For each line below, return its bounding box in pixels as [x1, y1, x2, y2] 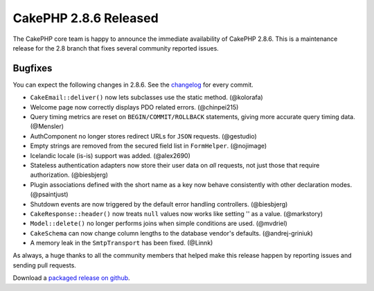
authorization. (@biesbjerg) [30, 170, 109, 179]
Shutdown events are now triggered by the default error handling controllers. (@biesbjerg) [30, 200, 288, 208]
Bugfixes [12, 62, 53, 74]
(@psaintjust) [30, 191, 69, 199]
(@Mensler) [30, 122, 64, 131]
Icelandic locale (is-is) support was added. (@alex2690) [30, 151, 190, 159]
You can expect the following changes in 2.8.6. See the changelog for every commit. [12, 80, 254, 89]
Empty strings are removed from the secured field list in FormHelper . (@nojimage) [30, 142, 267, 150]
